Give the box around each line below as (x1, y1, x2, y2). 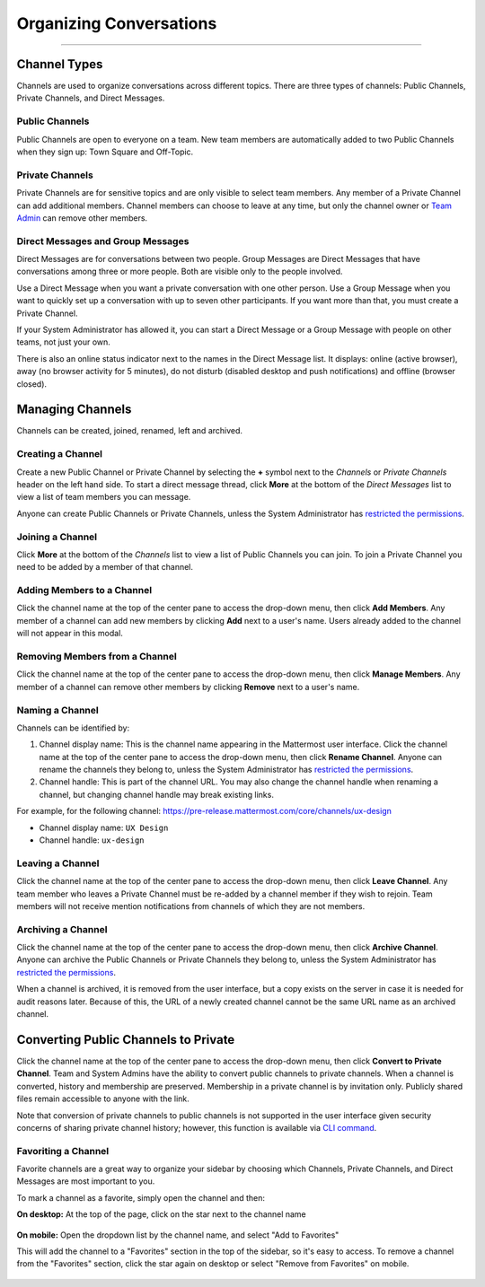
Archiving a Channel (16, 923, 108, 935)
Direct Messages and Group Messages (16, 234, 190, 247)
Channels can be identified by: (16, 722, 130, 733)
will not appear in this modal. (16, 628, 123, 639)
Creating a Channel (16, 448, 103, 460)
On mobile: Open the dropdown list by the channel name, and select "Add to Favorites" (16, 1230, 339, 1240)
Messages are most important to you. (16, 1176, 155, 1186)
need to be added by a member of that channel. (16, 562, 193, 573)
